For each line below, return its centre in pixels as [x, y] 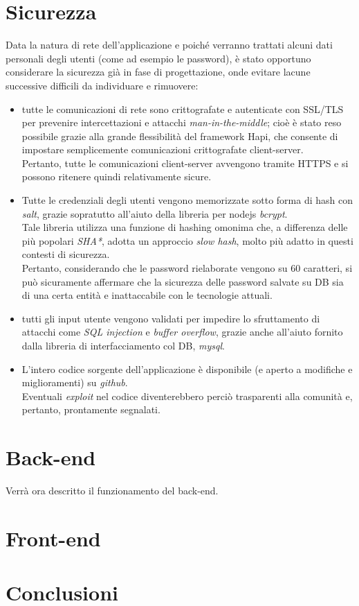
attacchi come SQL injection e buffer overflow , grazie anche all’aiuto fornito [182, 332]
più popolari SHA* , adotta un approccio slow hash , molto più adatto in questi [187, 240]
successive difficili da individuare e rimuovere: [102, 85]
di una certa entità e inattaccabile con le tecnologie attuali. [147, 295]
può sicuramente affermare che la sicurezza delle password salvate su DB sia [183, 281]
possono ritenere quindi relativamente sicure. [117, 176]
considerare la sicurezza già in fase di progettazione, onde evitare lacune [158, 72]
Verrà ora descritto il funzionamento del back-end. [112, 491]
